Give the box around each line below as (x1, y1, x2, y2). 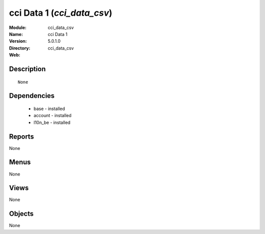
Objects (9, 209, 34, 218)
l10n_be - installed (33, 119, 71, 125)
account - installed (33, 113, 72, 118)
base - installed (33, 106, 65, 112)
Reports (9, 132, 34, 141)
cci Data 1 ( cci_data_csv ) (9, 7, 112, 18)
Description (9, 64, 46, 73)
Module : (9, 25, 26, 30)
